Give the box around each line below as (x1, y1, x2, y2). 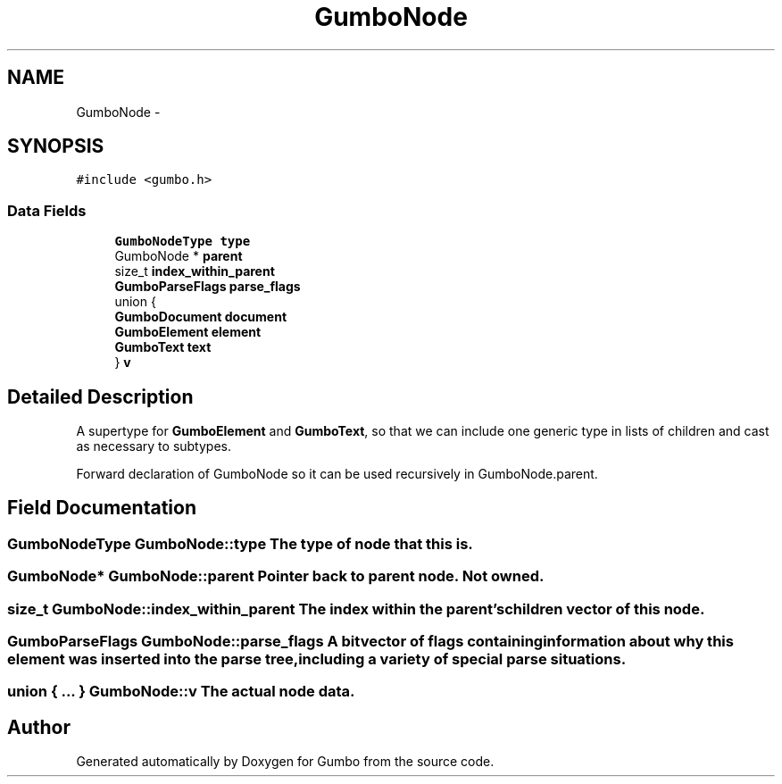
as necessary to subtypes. (76, 438, 232, 455)
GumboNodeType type (114, 234, 251, 249)
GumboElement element (114, 324, 262, 340)
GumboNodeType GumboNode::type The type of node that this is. (7, 534, 473, 553)
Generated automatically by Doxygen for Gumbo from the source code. (76, 754, 495, 770)
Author (7, 715, 71, 738)
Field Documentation (7, 496, 196, 520)
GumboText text (114, 339, 212, 355)
